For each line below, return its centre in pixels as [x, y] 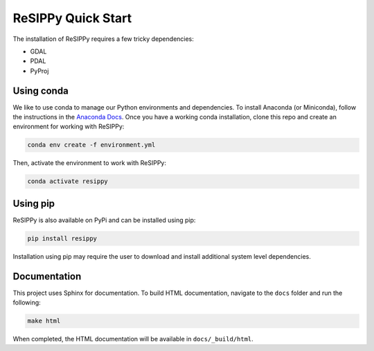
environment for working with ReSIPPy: [69, 127]
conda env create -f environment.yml [91, 145]
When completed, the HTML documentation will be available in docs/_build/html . [133, 339]
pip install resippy [62, 238]
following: [27, 302]
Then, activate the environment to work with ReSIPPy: [89, 163]
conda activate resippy [68, 181]
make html [44, 321]
